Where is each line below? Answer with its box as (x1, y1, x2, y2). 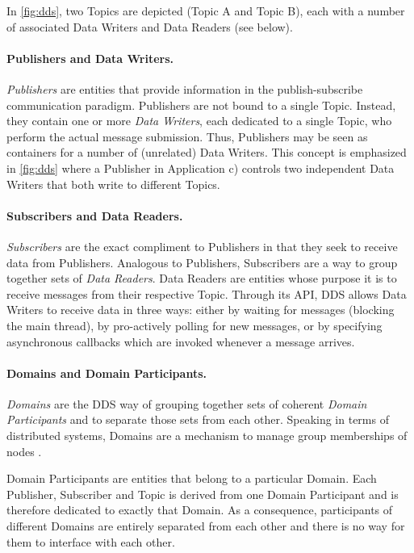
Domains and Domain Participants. (6, 364, 207, 381)
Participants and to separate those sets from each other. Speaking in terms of (6, 411, 389, 428)
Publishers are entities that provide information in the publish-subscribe (6, 80, 363, 97)
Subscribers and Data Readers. (6, 207, 183, 224)
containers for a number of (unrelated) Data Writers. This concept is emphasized (6, 144, 407, 161)
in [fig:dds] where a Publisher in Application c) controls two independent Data (6, 159, 395, 176)
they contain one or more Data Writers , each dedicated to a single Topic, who (6, 112, 392, 129)
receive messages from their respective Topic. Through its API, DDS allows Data (6, 285, 407, 302)
